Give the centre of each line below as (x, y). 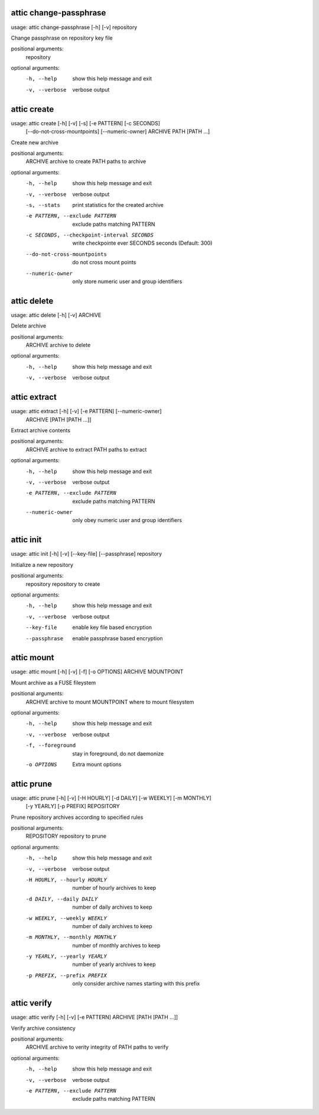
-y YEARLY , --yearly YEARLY (66, 957)
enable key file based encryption (112, 627)
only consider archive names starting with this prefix (136, 984)
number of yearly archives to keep (114, 964)
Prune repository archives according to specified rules (77, 817)
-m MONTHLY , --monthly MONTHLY (71, 937)
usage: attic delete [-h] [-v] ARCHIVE (56, 315)
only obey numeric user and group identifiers (127, 520)
